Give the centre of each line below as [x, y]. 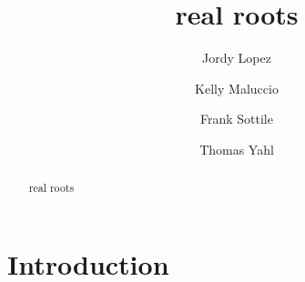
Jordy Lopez [237, 58]
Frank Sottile [237, 119]
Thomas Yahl [237, 149]
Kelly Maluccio [237, 88]
